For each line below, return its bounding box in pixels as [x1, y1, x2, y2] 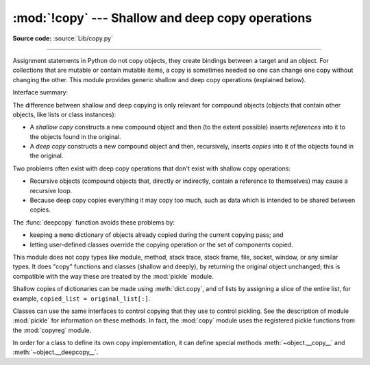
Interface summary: [12, 88, 69, 97]
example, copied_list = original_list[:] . [12, 294, 151, 303]
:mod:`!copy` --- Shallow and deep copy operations [12, 10, 312, 25]
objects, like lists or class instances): [12, 110, 116, 118]
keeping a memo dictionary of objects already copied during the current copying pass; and [29, 231, 284, 239]
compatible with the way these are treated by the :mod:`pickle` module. [12, 272, 214, 280]
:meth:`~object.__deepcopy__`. [12, 348, 99, 356]
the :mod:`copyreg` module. [12, 326, 92, 334]
